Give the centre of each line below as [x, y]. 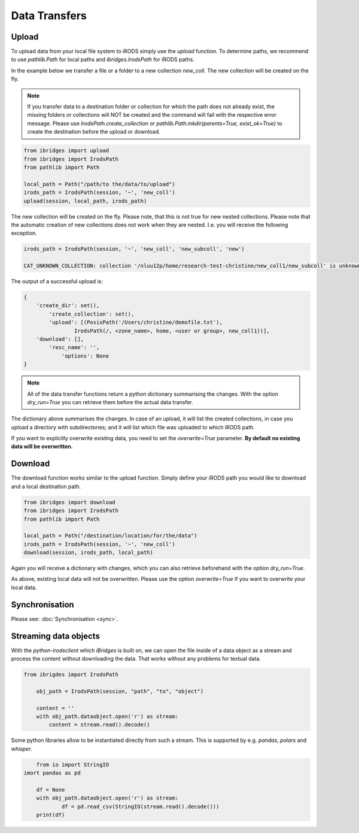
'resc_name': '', [74, 348]
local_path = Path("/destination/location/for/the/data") [110, 536]
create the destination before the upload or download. [94, 132]
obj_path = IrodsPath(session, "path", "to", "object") [120, 691]
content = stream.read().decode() [99, 725]
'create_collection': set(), [92, 314]
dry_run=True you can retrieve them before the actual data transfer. [110, 402]
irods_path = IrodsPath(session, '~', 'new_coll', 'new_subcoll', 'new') [134, 249]
